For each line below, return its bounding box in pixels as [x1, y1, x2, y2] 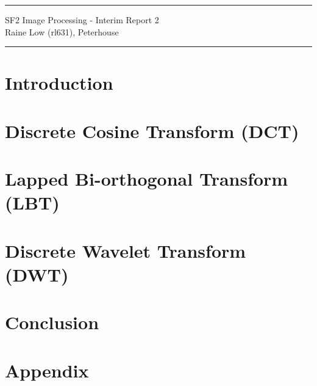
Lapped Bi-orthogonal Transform [5, 166, 288, 191]
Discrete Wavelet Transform [5, 238, 246, 263]
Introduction [5, 70, 113, 95]
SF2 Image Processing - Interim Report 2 [5, 13, 159, 26]
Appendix [5, 357, 89, 382]
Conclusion [5, 310, 99, 335]
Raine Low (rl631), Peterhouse [5, 25, 119, 38]
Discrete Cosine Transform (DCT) [5, 118, 299, 143]
